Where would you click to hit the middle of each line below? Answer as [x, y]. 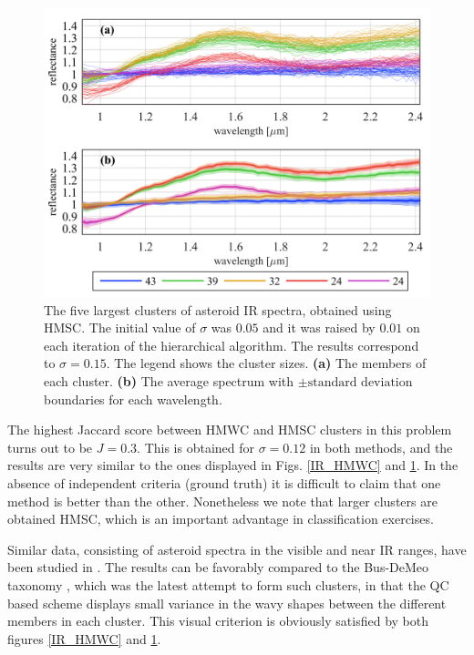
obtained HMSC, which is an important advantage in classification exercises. [221, 519]
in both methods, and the [381, 447]
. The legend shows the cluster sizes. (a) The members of [266, 363]
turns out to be [50, 447]
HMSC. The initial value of [120, 327]
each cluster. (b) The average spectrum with [169, 380]
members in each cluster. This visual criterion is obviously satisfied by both [218, 621]
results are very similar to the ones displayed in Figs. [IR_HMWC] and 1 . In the [233, 465]
